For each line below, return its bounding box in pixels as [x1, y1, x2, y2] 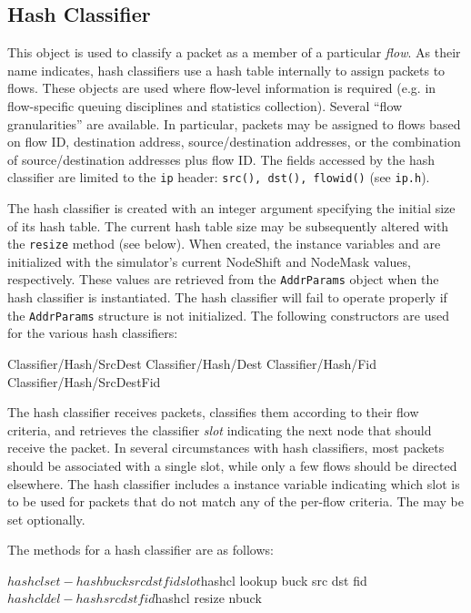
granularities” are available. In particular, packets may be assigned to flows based [7, 114, 461, 133]
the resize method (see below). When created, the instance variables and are [7, 234, 441, 253]
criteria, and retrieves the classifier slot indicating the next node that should [7, 420, 432, 439]
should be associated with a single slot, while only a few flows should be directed [7, 455, 457, 475]
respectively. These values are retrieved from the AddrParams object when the [7, 270, 439, 289]
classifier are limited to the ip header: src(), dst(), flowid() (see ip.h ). [7, 168, 430, 187]
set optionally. [7, 509, 85, 528]
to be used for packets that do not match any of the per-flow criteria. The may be [7, 492, 464, 511]
